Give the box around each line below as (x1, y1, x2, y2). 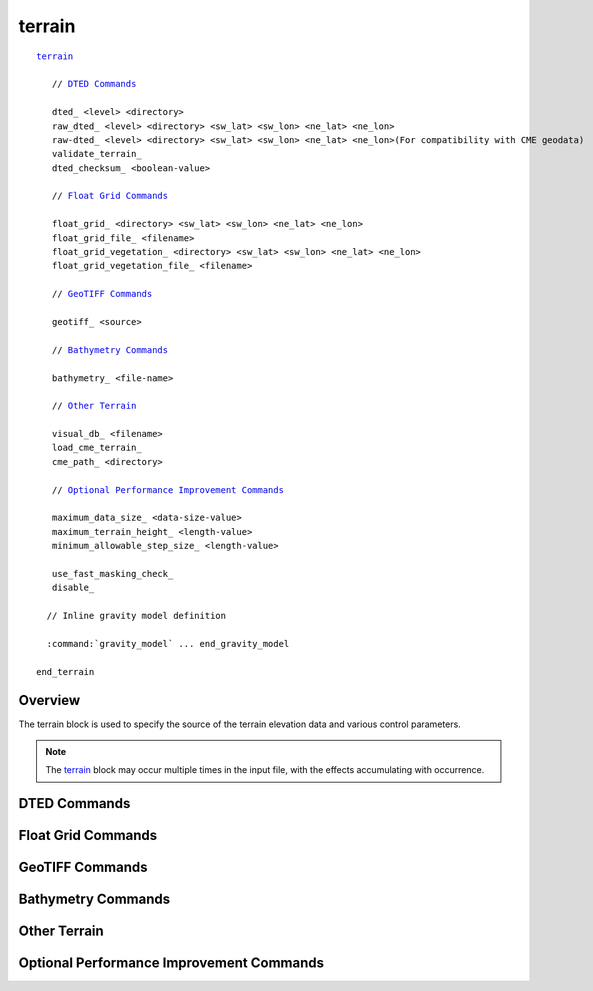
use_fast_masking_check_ (51, 568, 174, 579)
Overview (18, 691, 81, 709)
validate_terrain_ (51, 148, 142, 160)
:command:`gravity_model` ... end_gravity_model (46, 638, 290, 649)
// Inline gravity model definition (46, 610, 227, 622)
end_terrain (36, 666, 95, 677)
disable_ (51, 582, 95, 594)
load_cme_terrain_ (51, 442, 142, 454)
